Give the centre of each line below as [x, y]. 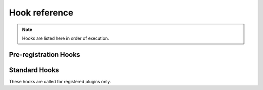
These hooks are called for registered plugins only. [60, 81]
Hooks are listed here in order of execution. [66, 38]
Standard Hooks [34, 70]
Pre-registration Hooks [45, 54]
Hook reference [41, 13]
